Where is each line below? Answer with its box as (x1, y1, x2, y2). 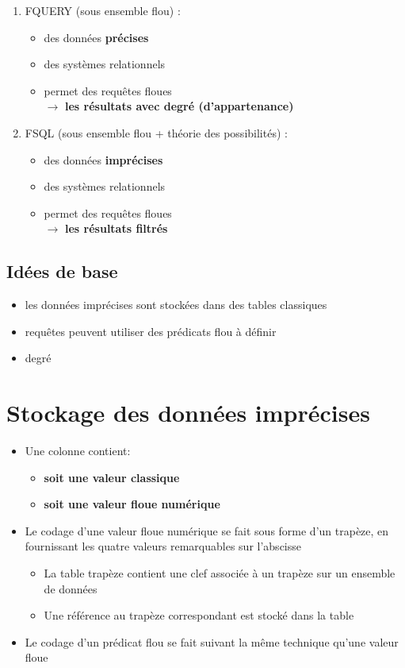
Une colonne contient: (25, 442, 131, 459)
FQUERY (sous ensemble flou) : (25, 2, 181, 18)
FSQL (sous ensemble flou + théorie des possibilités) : (25, 124, 288, 141)
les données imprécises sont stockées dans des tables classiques (25, 296, 327, 313)
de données (44, 580, 97, 597)
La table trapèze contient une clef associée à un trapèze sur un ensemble (44, 565, 395, 581)
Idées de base (6, 259, 118, 284)
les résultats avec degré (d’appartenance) (65, 98, 294, 114)
